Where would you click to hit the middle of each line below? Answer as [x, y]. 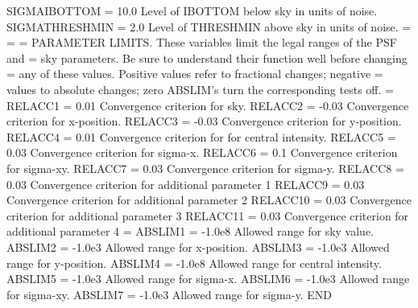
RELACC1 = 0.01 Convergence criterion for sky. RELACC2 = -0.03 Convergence [208, 105]
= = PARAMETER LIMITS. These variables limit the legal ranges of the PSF [202, 42]
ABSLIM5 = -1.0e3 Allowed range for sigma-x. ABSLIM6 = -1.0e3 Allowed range [208, 279]
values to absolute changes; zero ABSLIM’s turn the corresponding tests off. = [200, 89]
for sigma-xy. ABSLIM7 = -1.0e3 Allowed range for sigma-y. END [169, 294]
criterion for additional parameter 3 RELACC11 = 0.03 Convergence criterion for [208, 215]
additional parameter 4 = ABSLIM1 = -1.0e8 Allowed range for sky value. [190, 231]
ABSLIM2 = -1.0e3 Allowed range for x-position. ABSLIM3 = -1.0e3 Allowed [198, 246]
